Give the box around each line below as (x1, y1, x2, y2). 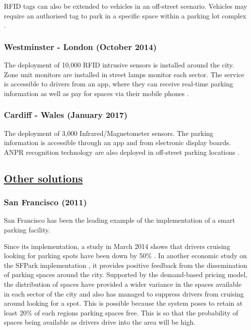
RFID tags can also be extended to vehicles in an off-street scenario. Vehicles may (4, 1, 247, 11)
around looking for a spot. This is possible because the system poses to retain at (4, 298, 243, 308)
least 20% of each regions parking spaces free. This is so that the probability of (4, 307, 238, 317)
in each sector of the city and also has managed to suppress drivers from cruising (4, 288, 244, 298)
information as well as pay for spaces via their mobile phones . (4, 88, 189, 98)
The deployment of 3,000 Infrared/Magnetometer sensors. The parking (4, 128, 214, 138)
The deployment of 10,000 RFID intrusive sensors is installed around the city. (4, 60, 235, 69)
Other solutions (4, 170, 83, 185)
